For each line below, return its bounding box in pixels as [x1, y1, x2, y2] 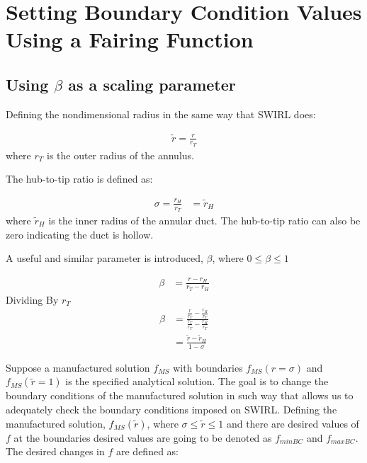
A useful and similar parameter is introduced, [6, 251, 203, 265]
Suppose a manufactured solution [6, 360, 150, 375]
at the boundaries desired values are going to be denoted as [13, 430, 272, 445]
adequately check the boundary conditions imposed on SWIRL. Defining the [6, 402, 337, 417]
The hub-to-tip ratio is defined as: [6, 171, 153, 186]
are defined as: [115, 444, 179, 459]
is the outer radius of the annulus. [46, 147, 194, 162]
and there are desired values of [226, 416, 359, 430]
